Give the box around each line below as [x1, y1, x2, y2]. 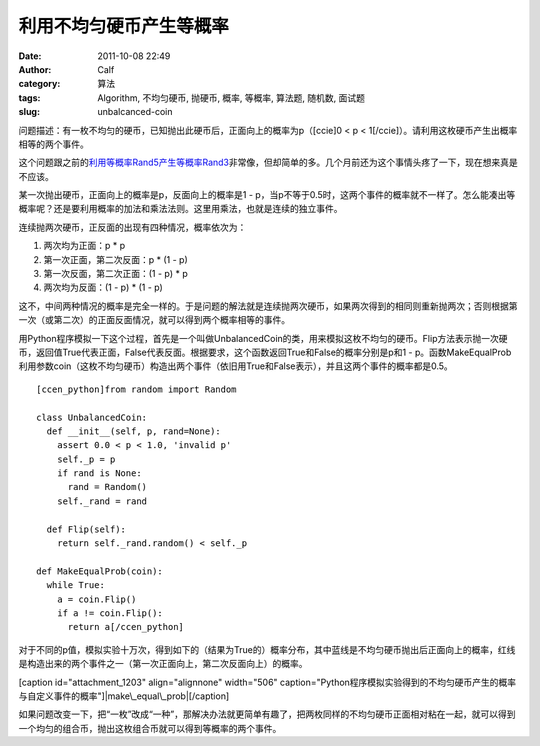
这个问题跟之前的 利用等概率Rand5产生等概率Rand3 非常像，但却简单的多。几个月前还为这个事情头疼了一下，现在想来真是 [18, 156, 519, 169]
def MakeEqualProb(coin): [36, 565, 164, 577]
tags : [18, 91, 41, 104]
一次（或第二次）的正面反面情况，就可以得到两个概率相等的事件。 [18, 314, 290, 326]
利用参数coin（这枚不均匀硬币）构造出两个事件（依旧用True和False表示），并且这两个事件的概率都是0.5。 [18, 360, 454, 372]
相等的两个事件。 [18, 138, 89, 150]
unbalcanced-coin [97, 106, 174, 118]
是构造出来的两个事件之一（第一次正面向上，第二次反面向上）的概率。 [18, 658, 308, 670]
